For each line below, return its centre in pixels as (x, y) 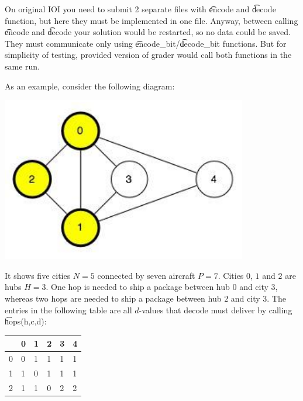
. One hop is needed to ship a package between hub (138, 287)
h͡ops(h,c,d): (26, 321)
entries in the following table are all (68, 310)
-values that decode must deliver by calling (216, 310)
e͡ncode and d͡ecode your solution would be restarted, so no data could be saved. (148, 32)
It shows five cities (38, 275)
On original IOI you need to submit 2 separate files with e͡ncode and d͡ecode (140, 9)
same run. (23, 66)
